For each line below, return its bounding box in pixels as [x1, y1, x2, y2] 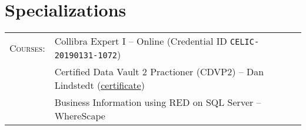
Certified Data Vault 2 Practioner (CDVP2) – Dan [54, 65, 264, 79]
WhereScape [54, 109, 105, 123]
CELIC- [230, 37, 260, 47]
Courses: [9, 41, 45, 55]
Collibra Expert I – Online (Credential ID [54, 34, 227, 48]
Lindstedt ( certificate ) [54, 78, 145, 92]
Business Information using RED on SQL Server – [54, 95, 261, 109]
